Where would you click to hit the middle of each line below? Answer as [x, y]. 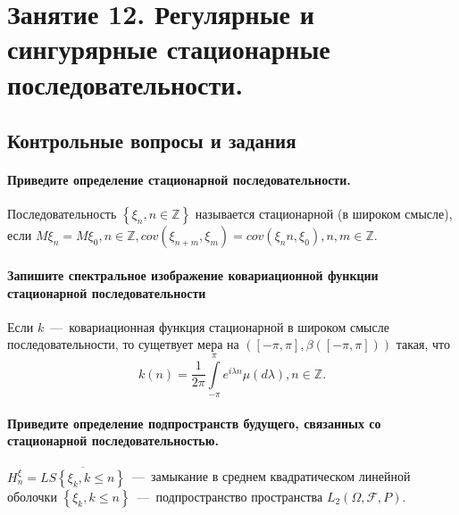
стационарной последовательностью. [113, 440]
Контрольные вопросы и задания [152, 141]
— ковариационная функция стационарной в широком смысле [220, 326]
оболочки [32, 496]
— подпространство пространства [230, 496]
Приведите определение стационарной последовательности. [179, 180]
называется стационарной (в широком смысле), [324, 214]
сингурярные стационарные [169, 49]
